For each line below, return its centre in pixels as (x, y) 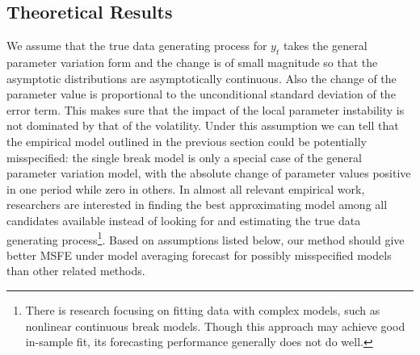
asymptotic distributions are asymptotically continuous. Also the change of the (202, 78)
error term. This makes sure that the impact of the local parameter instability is (206, 109)
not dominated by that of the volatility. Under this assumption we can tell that (203, 125)
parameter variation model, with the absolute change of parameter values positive (209, 173)
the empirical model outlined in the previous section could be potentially (187, 141)
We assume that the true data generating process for (137, 46)
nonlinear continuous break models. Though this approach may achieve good (215, 326)
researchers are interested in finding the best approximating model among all (197, 205)
